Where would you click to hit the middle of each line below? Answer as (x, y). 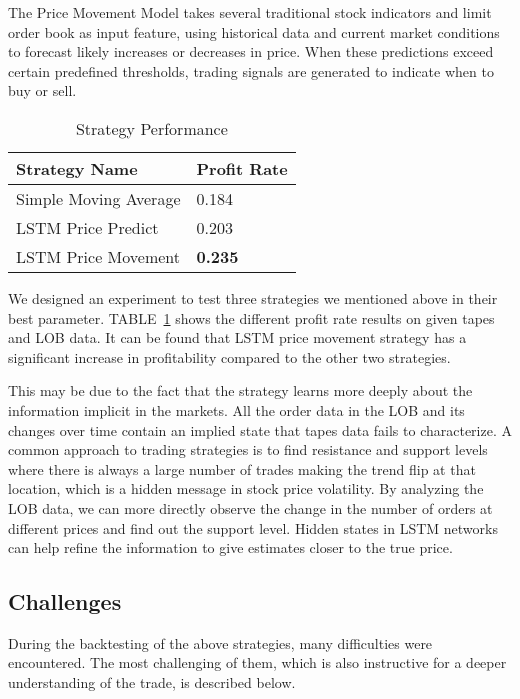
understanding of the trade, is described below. (152, 682)
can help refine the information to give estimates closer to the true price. (230, 547)
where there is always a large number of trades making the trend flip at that (242, 468)
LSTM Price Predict (87, 227)
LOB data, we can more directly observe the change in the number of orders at (250, 507)
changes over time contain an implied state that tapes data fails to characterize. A (260, 429)
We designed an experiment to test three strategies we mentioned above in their (253, 297)
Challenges (65, 601)
